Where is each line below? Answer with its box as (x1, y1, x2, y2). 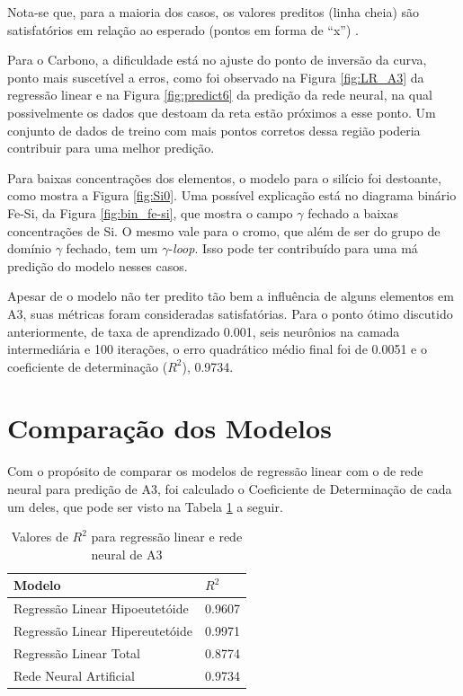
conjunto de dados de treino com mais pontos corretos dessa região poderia (7, 120, 421, 139)
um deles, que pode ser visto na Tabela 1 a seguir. (7, 497, 283, 515)
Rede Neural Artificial (13, 665, 135, 684)
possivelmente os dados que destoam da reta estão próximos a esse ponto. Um (7, 102, 436, 121)
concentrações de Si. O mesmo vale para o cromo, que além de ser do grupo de (7, 221, 441, 240)
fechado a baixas (307, 203, 399, 222)
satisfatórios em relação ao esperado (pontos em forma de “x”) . (7, 20, 359, 39)
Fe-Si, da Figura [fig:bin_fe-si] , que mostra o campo (7, 203, 293, 222)
